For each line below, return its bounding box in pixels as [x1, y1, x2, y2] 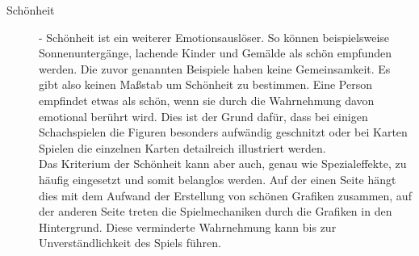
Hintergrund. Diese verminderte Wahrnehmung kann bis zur [39, 218, 337, 235]
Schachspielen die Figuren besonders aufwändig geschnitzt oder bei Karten [39, 124, 408, 141]
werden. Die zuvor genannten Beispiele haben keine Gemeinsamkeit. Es [39, 60, 391, 77]
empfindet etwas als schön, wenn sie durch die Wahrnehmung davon [39, 91, 375, 108]
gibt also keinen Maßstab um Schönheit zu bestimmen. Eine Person [39, 76, 372, 93]
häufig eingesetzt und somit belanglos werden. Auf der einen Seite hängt [39, 170, 396, 187]
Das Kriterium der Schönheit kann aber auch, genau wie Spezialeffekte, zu [39, 155, 407, 172]
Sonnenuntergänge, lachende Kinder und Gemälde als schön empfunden [39, 44, 392, 61]
